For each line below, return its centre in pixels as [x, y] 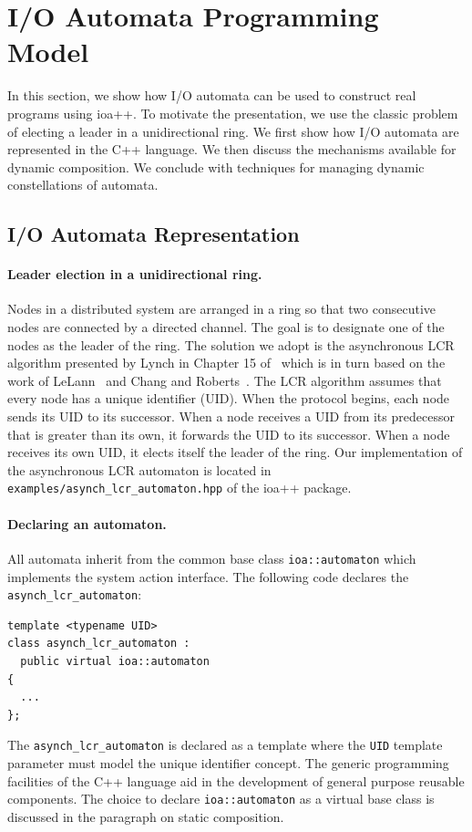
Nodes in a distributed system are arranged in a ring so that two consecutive [222, 309]
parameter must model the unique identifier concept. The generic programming [228, 762]
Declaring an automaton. [87, 523]
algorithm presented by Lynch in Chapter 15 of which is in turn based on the [226, 363]
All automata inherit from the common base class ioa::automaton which [212, 558]
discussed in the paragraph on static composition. [146, 816]
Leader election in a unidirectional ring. [135, 274]
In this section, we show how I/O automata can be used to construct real [212, 95]
